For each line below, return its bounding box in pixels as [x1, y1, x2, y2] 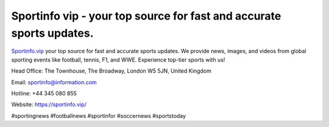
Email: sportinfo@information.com [11, 78, 97, 85]
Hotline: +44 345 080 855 [11, 89, 77, 97]
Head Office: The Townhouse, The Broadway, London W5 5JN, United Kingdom [11, 67, 211, 74]
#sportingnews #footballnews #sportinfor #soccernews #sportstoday [11, 112, 186, 119]
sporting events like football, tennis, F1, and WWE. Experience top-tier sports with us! [11, 56, 225, 64]
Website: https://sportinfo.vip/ [11, 101, 87, 108]
